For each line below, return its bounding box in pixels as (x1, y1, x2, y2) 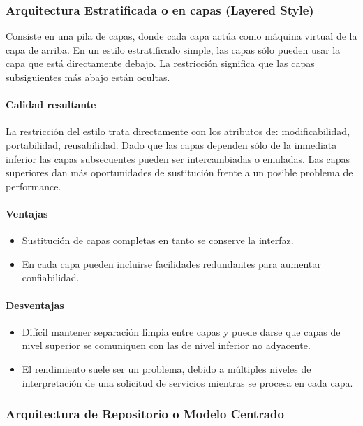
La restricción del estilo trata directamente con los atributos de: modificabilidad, (6, 124, 350, 139)
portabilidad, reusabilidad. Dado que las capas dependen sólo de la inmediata (6, 137, 337, 152)
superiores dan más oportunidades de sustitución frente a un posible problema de (6, 165, 353, 180)
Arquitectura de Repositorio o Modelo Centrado (6, 405, 284, 423)
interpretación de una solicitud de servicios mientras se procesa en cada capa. (22, 375, 353, 390)
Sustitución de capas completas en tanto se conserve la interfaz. (22, 233, 294, 248)
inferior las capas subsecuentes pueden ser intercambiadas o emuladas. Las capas (6, 151, 350, 166)
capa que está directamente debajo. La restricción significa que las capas (6, 56, 315, 71)
